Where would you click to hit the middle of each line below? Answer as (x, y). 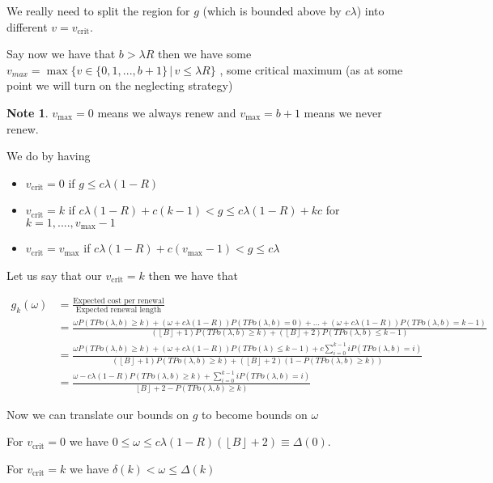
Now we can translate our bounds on (98, 414)
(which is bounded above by (272, 11)
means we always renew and (167, 112)
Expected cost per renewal (119, 301)
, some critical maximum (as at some (311, 69)
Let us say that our (54, 275)
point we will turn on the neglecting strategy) (120, 85)
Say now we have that (61, 54)
